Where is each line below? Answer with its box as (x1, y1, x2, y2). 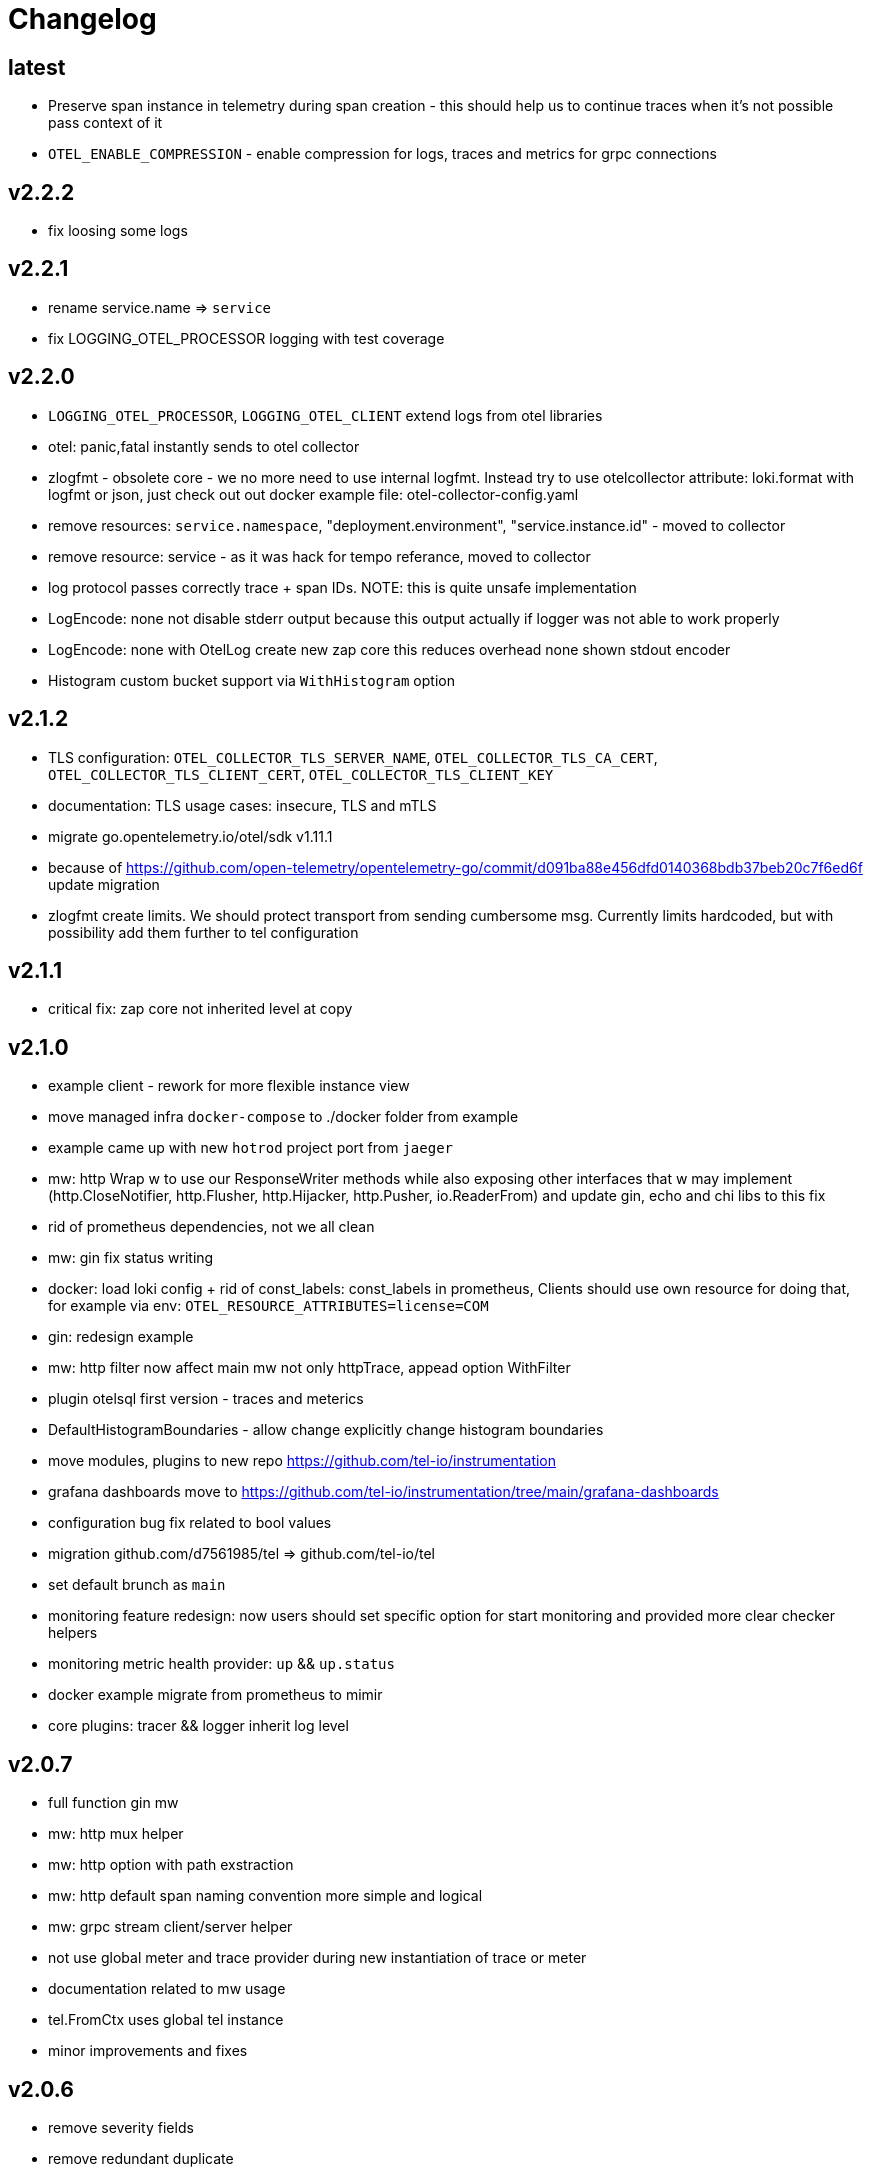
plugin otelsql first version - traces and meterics (48, 1390, 364, 1408)
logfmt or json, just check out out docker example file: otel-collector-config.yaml (48, 485, 579, 503)
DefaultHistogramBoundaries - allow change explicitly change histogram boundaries (48, 1421, 604, 1439)
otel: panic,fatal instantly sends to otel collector (48, 437, 360, 455)
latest (8, 54, 66, 80)
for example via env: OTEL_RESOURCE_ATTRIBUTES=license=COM (48, 1297, 489, 1315)
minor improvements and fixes (48, 2042, 248, 2060)
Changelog (8, 2, 157, 36)
